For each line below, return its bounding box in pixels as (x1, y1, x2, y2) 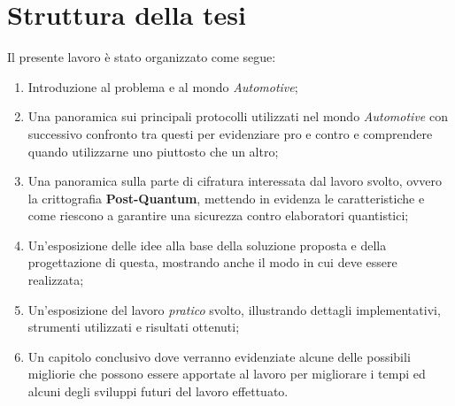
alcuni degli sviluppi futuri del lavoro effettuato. (27, 382, 289, 401)
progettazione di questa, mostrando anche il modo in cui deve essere (27, 253, 397, 272)
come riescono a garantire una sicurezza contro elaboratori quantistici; (27, 206, 409, 225)
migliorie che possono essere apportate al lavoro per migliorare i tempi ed (27, 364, 426, 383)
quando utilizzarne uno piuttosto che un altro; (27, 142, 279, 160)
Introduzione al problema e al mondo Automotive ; (27, 77, 298, 96)
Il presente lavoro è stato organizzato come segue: (7, 48, 276, 66)
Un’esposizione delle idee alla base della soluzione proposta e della (27, 235, 387, 254)
